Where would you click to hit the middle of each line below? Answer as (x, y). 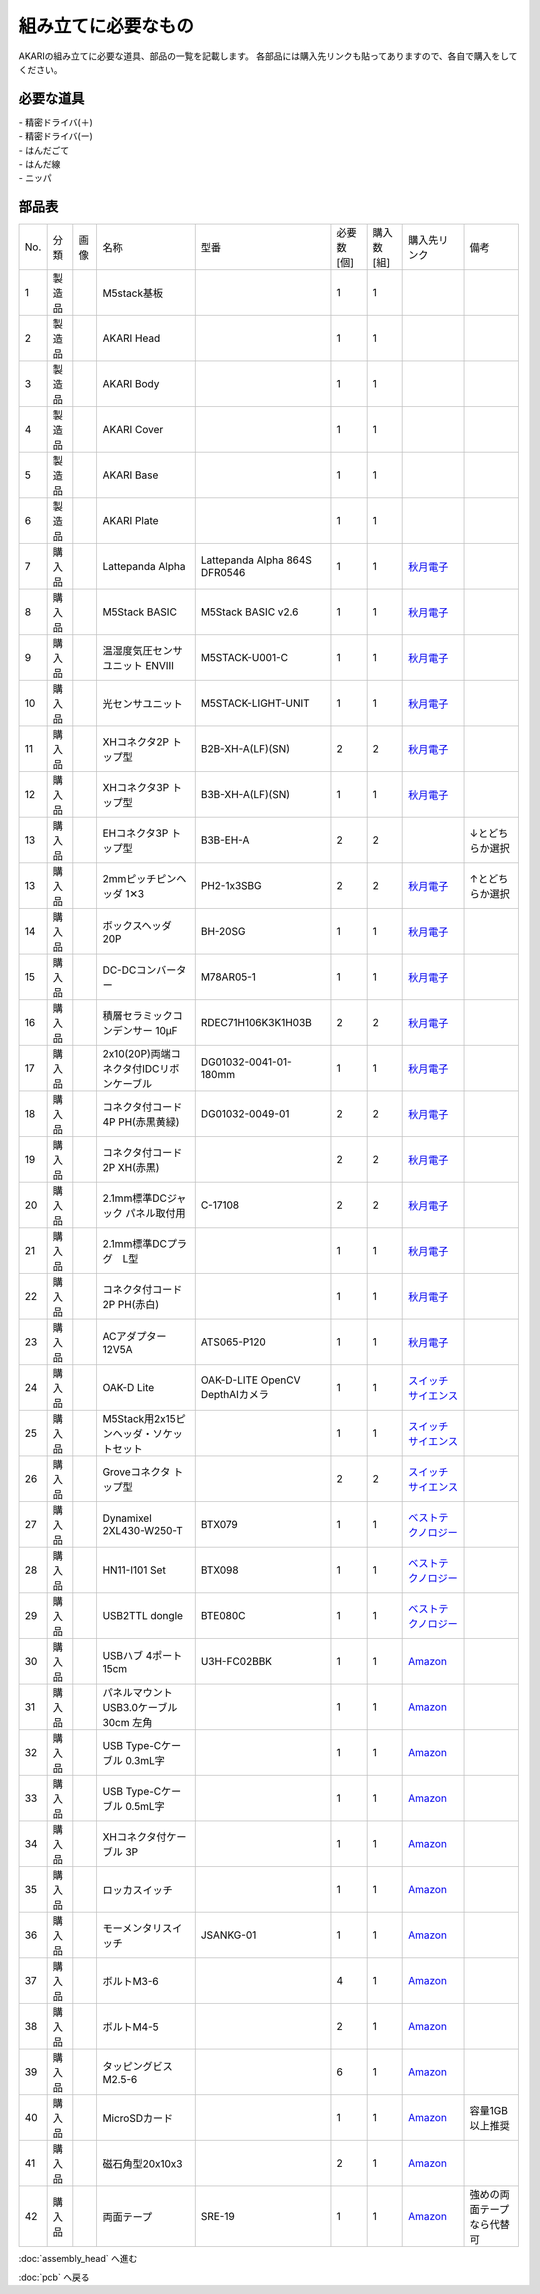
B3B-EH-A (225, 840)
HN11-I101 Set (134, 1570)
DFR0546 (223, 573)
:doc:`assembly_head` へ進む (78, 2259)
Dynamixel (127, 1518)
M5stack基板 (133, 293)
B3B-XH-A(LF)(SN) (245, 795)
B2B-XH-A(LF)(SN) (245, 749)
